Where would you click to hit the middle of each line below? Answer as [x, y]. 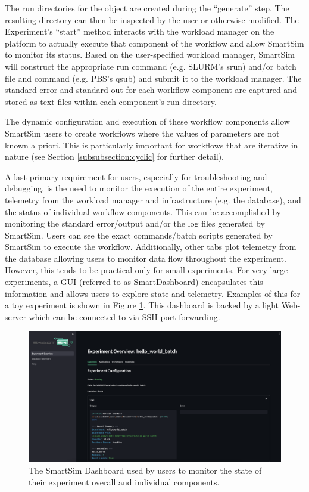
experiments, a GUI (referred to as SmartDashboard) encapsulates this [134, 282]
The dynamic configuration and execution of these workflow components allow [147, 121]
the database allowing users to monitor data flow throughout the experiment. [146, 258]
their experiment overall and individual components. [124, 482]
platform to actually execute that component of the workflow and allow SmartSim [154, 43]
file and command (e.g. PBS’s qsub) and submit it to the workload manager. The [153, 78]
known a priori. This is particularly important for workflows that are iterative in [152, 145]
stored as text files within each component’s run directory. [111, 101]
